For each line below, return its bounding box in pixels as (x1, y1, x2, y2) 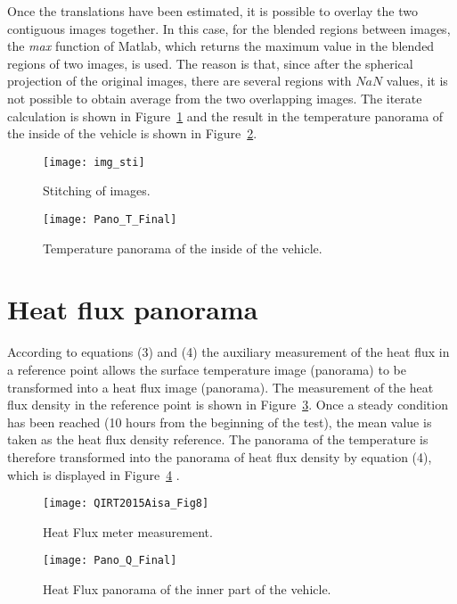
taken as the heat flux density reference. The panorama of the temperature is (7, 430, 428, 449)
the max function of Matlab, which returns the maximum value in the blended (7, 37, 435, 55)
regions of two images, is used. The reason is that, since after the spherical (7, 54, 413, 72)
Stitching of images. (43, 181, 151, 200)
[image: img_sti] (43, 155, 145, 169)
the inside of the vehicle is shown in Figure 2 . (7, 124, 257, 143)
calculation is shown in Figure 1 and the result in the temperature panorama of (7, 106, 444, 125)
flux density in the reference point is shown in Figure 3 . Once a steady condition (7, 395, 448, 414)
